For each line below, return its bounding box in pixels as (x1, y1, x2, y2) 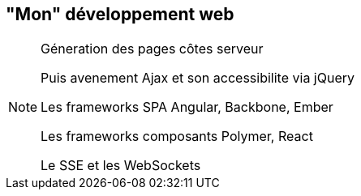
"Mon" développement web (6, 4, 234, 24)
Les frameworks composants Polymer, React (41, 128, 313, 145)
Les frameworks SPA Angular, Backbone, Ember (41, 99, 333, 116)
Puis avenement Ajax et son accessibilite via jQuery (41, 70, 355, 87)
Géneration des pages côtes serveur (41, 40, 264, 58)
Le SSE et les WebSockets (41, 157, 201, 174)
